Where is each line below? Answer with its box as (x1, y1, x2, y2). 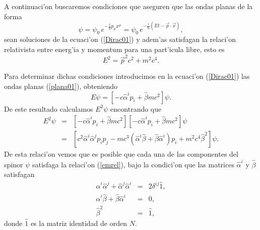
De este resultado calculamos (4, 103, 93, 114)
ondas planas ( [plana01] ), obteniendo (4, 80, 117, 91)
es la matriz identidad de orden (30, 217, 127, 228)
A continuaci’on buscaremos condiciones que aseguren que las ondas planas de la (4, 1, 253, 11)
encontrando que (110, 103, 162, 114)
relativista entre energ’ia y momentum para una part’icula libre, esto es (4, 44, 225, 55)
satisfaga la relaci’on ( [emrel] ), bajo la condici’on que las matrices (32, 159, 234, 169)
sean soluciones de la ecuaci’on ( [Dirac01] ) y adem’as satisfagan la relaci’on (4, 34, 236, 44)
